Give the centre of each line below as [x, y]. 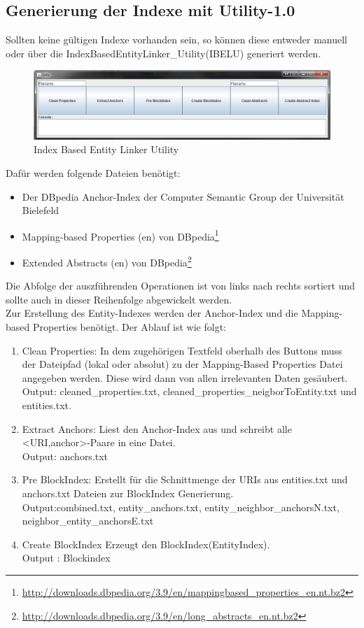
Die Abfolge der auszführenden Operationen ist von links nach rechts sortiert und [181, 286]
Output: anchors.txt [65, 456]
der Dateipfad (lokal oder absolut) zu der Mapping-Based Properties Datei [182, 364]
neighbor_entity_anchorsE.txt [88, 521]
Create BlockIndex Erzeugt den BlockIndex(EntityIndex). [146, 544]
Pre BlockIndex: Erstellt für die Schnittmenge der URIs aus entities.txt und [185, 479]
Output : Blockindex [66, 558]
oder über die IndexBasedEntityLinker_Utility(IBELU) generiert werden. [163, 53]
